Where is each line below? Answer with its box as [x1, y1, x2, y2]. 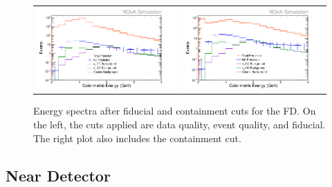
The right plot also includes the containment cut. [33, 130, 241, 145]
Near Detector [6, 164, 111, 186]
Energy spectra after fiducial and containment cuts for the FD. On [33, 104, 316, 118]
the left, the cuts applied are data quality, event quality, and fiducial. [33, 117, 326, 132]
